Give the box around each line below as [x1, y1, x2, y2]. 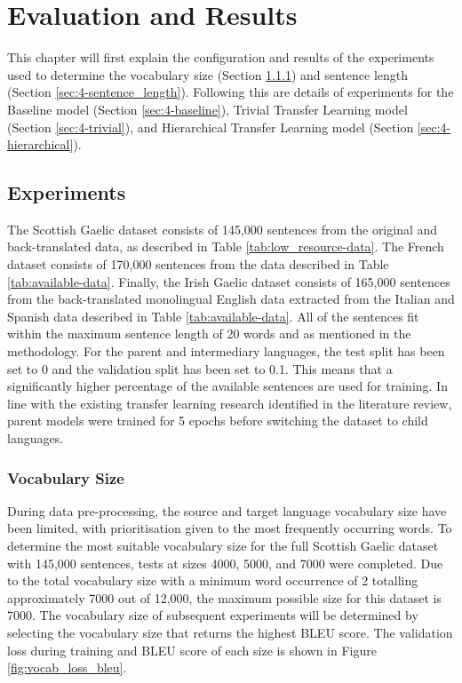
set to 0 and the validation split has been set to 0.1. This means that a [7, 359, 393, 377]
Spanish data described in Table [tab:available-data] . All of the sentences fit [7, 306, 419, 325]
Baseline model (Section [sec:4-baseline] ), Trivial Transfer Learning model [7, 99, 408, 118]
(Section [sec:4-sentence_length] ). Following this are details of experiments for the [7, 83, 454, 101]
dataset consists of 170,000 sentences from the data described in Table [7, 255, 389, 274]
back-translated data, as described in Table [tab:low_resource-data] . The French [7, 237, 444, 256]
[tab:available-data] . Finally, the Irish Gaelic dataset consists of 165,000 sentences [7, 272, 450, 290]
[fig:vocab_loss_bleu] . [7, 658, 127, 677]
